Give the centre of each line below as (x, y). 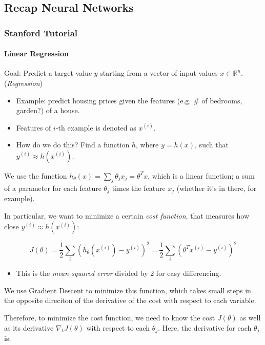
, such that (212, 145)
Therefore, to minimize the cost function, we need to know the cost (110, 318)
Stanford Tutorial (41, 33)
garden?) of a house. (48, 110)
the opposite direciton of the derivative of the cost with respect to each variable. (130, 300)
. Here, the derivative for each (205, 327)
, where (147, 145)
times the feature (139, 188)
